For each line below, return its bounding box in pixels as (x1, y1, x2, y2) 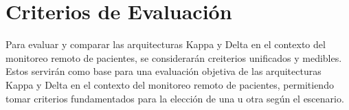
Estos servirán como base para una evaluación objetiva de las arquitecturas (5, 64, 322, 78)
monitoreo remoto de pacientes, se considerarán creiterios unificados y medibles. (5, 50, 342, 65)
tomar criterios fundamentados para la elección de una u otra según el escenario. (5, 91, 344, 105)
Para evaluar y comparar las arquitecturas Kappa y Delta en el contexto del (5, 37, 326, 52)
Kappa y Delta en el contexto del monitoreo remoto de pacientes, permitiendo (5, 77, 334, 91)
